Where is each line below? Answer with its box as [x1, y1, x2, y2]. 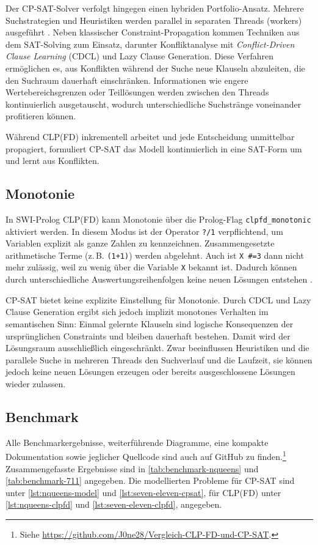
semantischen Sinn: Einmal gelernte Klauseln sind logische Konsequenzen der [5, 317, 294, 330]
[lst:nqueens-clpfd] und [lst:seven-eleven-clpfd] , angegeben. [5, 498, 222, 511]
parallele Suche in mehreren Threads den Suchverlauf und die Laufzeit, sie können [5, 353, 313, 366]
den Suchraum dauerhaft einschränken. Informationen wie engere [5, 73, 248, 86]
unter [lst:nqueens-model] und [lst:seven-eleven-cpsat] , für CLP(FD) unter [5, 486, 281, 499]
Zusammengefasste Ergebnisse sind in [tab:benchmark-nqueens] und [5, 462, 259, 475]
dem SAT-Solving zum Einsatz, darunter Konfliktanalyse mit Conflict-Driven [5, 37, 295, 50]
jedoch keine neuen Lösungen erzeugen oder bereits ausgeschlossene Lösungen [5, 365, 295, 378]
